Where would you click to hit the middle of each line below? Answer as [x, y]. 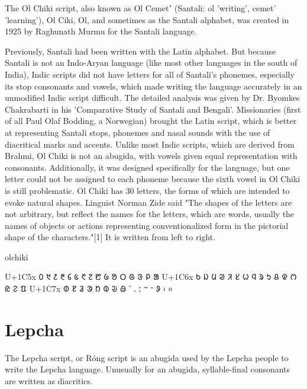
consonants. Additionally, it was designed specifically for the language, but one [147, 167]
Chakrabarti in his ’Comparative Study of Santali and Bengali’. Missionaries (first [153, 109]
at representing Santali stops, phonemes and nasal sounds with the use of [138, 132]
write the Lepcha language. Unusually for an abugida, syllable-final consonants [148, 369]
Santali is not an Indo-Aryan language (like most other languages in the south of [151, 63]
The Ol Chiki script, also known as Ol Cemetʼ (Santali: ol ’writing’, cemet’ [140, 8]
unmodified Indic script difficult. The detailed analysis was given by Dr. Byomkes [152, 98]
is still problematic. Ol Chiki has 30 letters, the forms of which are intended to [147, 190]
